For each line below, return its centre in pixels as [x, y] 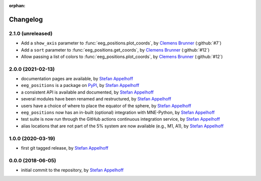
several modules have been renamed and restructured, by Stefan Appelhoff [96, 99]
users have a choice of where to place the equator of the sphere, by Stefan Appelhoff [106, 106]
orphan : [17, 6]
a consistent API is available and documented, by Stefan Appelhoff [87, 92]
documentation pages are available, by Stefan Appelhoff [77, 79]
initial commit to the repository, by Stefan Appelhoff [72, 170]
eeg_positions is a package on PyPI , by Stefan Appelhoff [80, 85]
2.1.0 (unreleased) [31, 33]
